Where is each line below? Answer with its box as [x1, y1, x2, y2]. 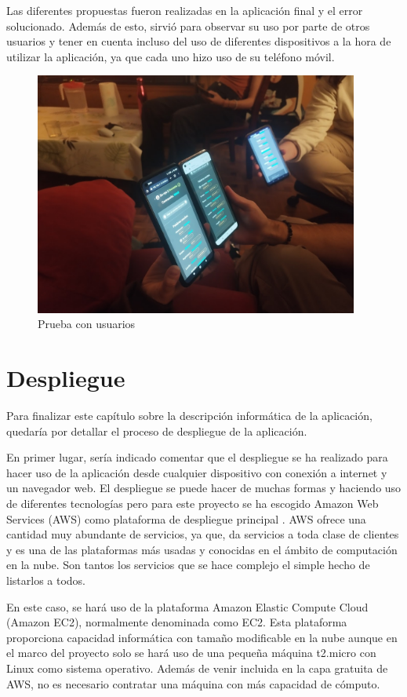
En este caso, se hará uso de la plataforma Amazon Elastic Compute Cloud [6, 598, 369, 615]
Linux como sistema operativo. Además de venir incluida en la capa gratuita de [6, 659, 388, 676]
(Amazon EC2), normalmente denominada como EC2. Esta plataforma [6, 614, 347, 630]
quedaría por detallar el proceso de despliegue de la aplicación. [6, 422, 307, 439]
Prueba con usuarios [38, 316, 136, 332]
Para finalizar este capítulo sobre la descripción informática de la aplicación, [6, 407, 372, 424]
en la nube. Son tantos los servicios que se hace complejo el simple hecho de [6, 557, 370, 573]
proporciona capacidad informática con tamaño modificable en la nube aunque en [6, 629, 398, 645]
